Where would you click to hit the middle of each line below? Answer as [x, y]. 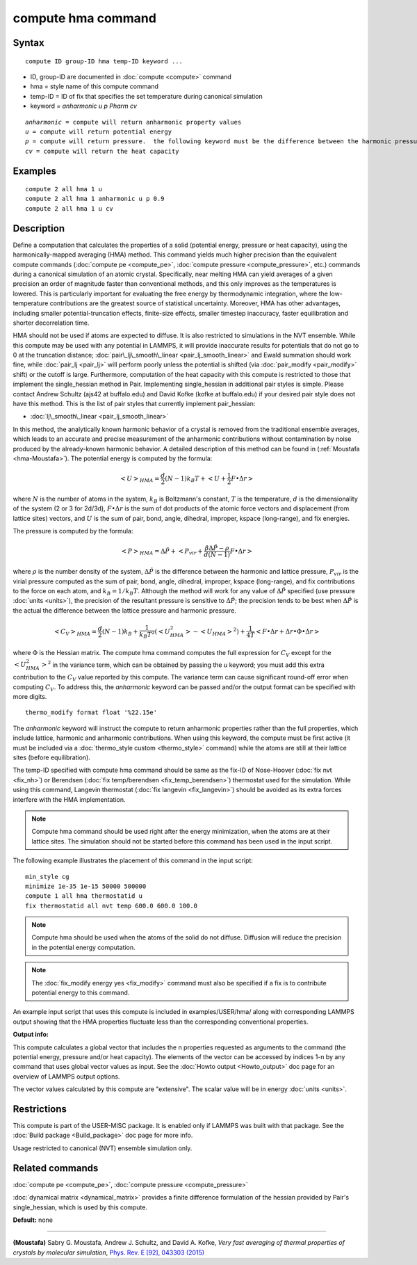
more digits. [30, 697]
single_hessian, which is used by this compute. [80, 1207]
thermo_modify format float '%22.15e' [91, 712]
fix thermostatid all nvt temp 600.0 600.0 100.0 [112, 905]
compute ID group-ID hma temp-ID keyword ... [104, 61]
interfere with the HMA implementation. [69, 799]
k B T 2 [147, 635]
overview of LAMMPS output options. [66, 1076]
